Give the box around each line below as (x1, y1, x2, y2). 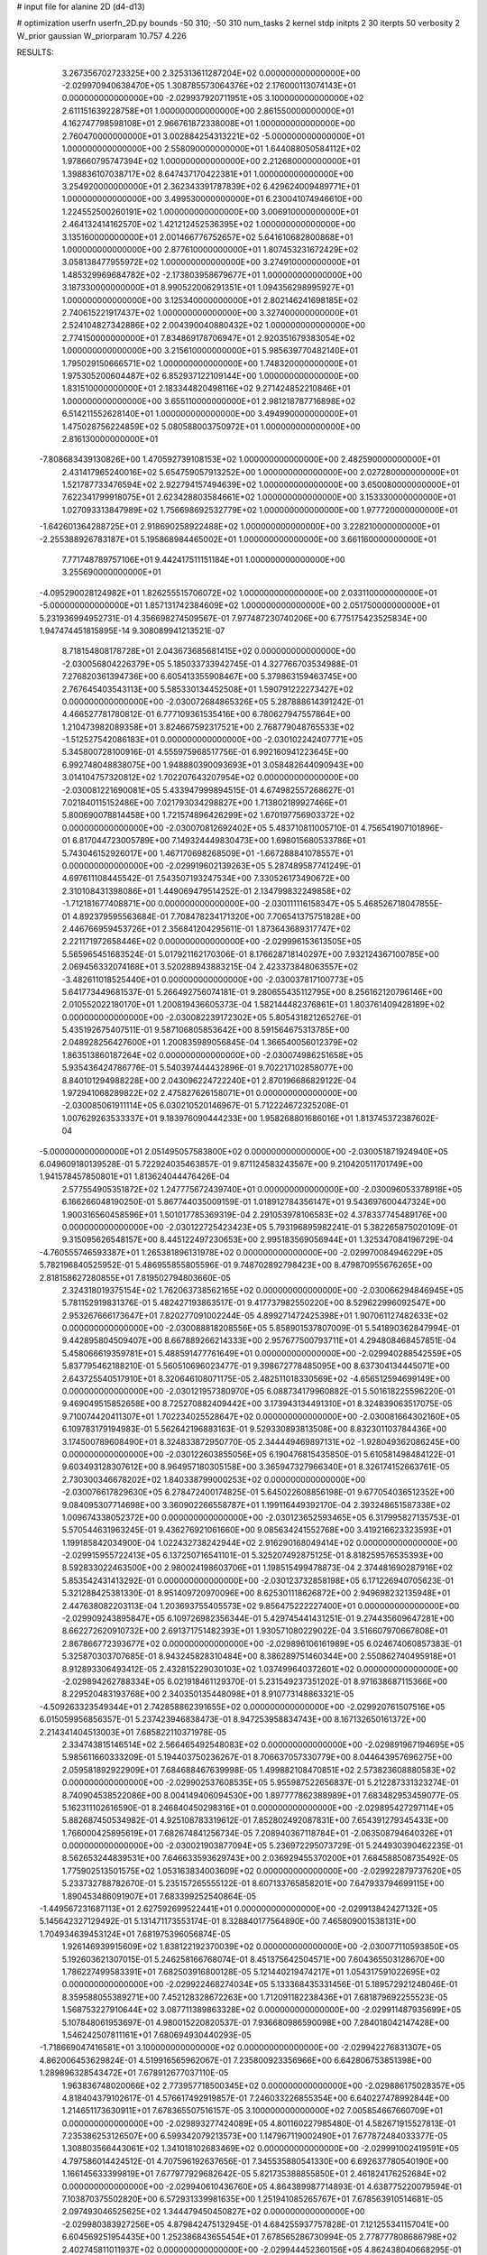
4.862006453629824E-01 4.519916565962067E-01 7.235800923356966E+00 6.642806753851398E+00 (39, 2055, 432, 2066)
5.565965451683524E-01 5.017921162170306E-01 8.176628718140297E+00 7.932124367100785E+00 (61, 948, 439, 960)
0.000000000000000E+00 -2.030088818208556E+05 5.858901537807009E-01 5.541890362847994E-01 (61, 1322, 460, 1334)
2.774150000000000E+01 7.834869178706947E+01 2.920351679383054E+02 (61, 332, 355, 343)
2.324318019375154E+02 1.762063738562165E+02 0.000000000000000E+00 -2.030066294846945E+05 (61, 1284, 464, 1295)
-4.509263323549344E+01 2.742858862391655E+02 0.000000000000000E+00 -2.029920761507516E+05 (39, 1701, 446, 1712)
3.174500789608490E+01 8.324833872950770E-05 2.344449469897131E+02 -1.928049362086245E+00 (61, 1436, 460, 1447)
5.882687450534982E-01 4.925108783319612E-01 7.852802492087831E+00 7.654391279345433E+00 (61, 1815, 449, 1826)
